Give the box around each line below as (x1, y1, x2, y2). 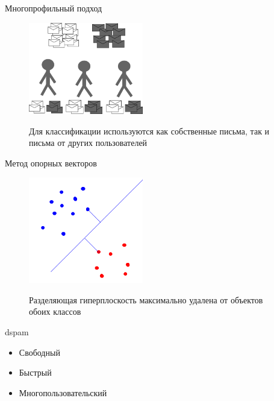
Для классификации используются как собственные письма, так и (29, 124, 270, 137)
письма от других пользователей (29, 136, 148, 149)
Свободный (19, 346, 60, 358)
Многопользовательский (19, 386, 107, 399)
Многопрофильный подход (5, 2, 102, 14)
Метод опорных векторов (5, 156, 97, 169)
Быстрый (19, 366, 52, 379)
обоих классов (29, 305, 81, 318)
